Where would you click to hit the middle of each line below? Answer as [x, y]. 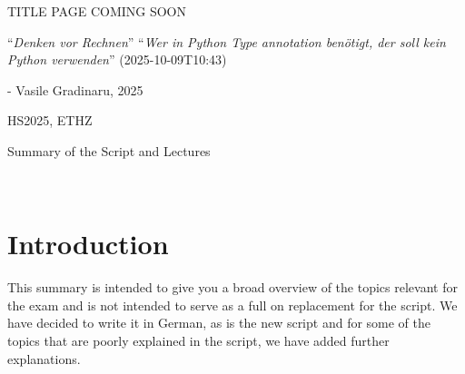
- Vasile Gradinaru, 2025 [75, 89]
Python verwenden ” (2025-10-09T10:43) [117, 59]
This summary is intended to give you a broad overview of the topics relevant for [232, 287]
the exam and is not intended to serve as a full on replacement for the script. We [232, 305]
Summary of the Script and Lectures [109, 150]
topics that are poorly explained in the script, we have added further [198, 341]
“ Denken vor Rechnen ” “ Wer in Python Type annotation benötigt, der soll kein [227, 41]
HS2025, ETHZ [50, 120]
